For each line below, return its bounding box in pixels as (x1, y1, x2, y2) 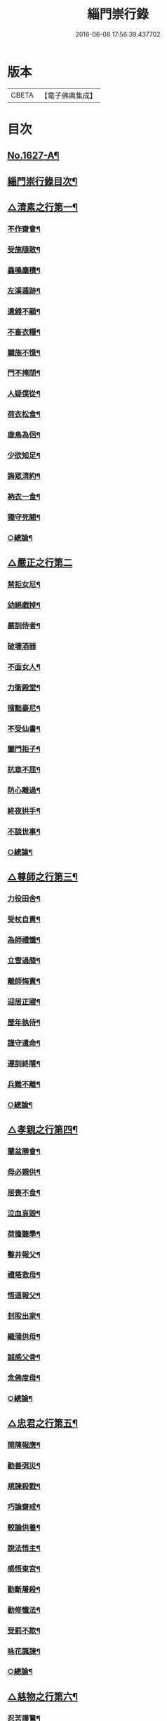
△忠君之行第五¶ (7, 1418, 79, 1430)
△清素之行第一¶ (7, 202, 79, 213)
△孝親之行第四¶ (7, 1124, 79, 1136)
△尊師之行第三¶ (7, 871, 79, 883)
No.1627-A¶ (7, 150, 60, 161)
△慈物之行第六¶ (7, 1690, 79, 1703)
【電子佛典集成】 (40, 91, 97, 100)
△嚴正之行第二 (7, 557, 72, 569)
